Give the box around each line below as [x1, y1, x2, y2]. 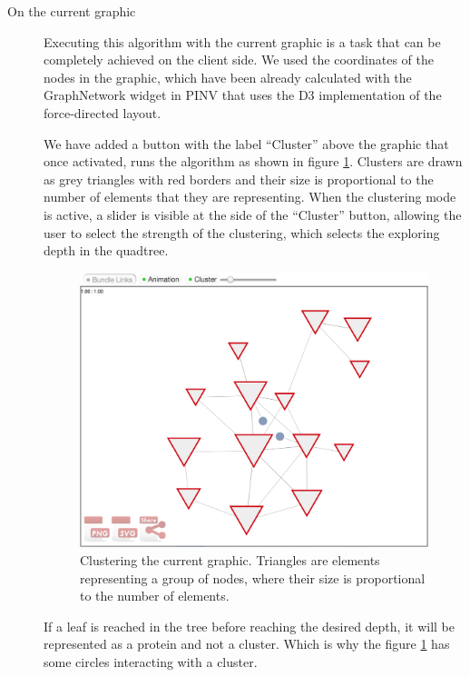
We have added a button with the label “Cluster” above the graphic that [44, 134, 449, 153]
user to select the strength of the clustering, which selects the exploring [44, 223, 440, 242]
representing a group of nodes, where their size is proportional [80, 568, 426, 587]
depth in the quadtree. [44, 241, 169, 260]
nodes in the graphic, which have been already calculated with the [44, 67, 412, 86]
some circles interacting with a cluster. [44, 652, 258, 671]
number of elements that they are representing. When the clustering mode [44, 187, 456, 206]
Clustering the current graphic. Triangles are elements [80, 550, 380, 569]
